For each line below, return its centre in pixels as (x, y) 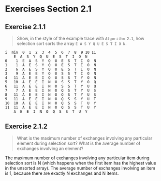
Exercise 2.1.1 (25, 27)
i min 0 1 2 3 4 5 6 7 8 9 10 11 (51, 52)
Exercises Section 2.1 (48, 9)
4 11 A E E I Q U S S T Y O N (51, 78)
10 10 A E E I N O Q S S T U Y (51, 103)
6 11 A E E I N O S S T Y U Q (51, 86)
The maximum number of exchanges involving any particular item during (77, 158)
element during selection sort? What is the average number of (79, 143)
